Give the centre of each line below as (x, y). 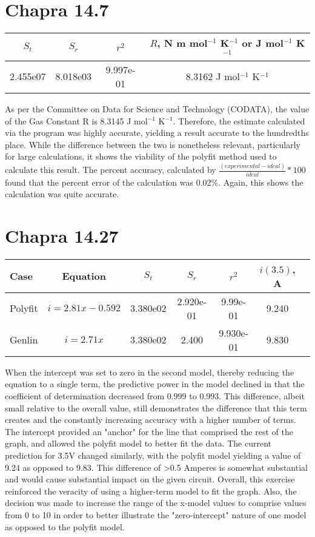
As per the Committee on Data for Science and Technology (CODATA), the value (157, 108)
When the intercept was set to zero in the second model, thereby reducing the (150, 372)
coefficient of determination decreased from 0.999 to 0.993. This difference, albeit (155, 396)
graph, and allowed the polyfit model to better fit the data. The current (138, 443)
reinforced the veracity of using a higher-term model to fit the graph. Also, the (151, 491)
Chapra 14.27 (62, 235)
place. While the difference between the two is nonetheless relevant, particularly (153, 144)
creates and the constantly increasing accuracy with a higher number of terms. (151, 420)
